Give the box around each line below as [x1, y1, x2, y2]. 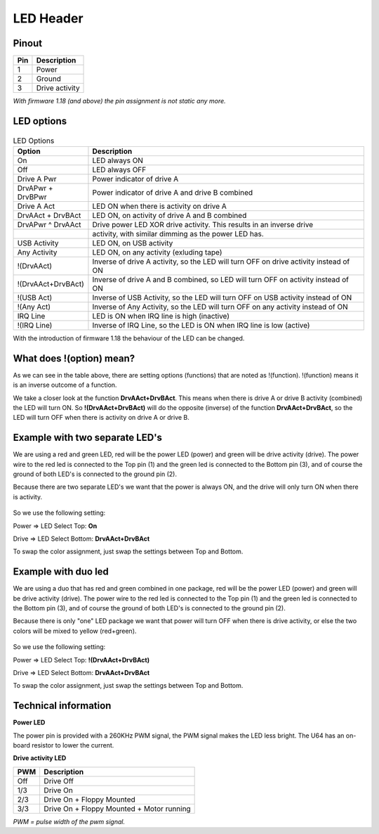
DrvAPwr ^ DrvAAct [17, 219, 81, 229]
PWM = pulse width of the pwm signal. [13, 817, 126, 826]
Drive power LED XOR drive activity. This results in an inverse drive [92, 219, 314, 229]
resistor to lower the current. [32, 741, 114, 750]
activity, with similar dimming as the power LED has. [92, 229, 265, 238]
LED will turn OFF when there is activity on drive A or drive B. [13, 413, 189, 422]
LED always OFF [92, 165, 147, 174]
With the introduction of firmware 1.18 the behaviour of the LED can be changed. [13, 334, 245, 342]
